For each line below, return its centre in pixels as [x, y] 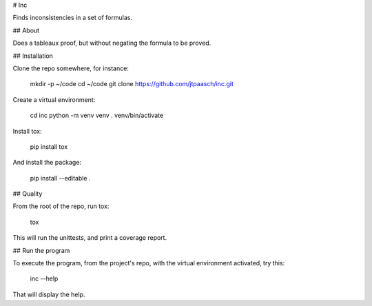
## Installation [33, 56]
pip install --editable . [60, 178]
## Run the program [41, 250]
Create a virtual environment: [54, 99]
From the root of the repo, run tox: [61, 206]
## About [26, 30]
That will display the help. [49, 294]
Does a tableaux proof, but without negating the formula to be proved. [112, 43]
